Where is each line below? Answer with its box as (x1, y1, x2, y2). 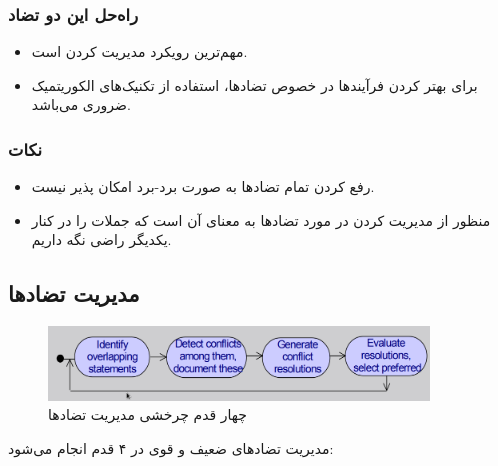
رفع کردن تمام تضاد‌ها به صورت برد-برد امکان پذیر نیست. (31, 176, 375, 197)
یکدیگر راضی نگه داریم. (31, 229, 172, 250)
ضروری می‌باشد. (31, 94, 131, 115)
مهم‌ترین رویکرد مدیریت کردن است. (31, 41, 248, 62)
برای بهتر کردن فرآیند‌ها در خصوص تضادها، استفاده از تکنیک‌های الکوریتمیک (31, 74, 478, 95)
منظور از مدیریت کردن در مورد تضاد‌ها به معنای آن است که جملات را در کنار (31, 209, 491, 230)
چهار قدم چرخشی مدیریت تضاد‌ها (48, 404, 247, 425)
